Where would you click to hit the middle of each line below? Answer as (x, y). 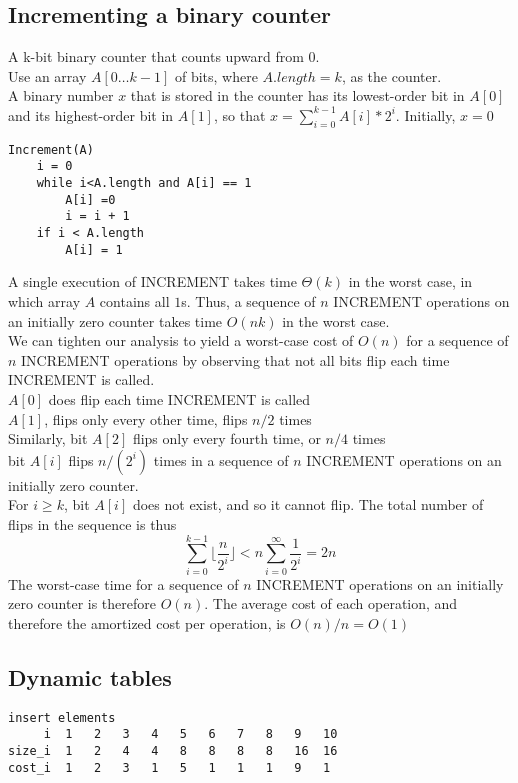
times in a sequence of (221, 459)
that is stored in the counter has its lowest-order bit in (297, 95)
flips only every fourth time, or (226, 438)
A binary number (61, 95)
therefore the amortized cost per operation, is (147, 622)
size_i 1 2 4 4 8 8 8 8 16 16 (173, 750)
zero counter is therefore (82, 603)
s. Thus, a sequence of (248, 300)
